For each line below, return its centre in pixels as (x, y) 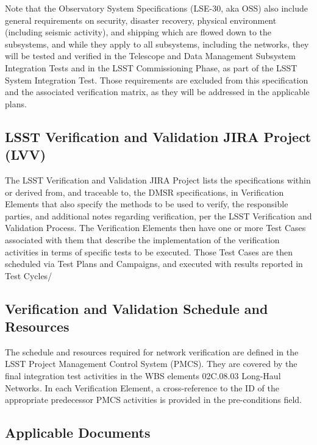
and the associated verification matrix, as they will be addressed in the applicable (157, 92)
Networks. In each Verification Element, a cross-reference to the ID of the (142, 387)
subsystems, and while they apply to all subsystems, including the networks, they (157, 44)
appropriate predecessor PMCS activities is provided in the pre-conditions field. (153, 400)
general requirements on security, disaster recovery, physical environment (141, 20)
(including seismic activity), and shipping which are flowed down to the (138, 32)
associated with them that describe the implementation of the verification (142, 239)
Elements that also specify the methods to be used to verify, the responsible (147, 204)
